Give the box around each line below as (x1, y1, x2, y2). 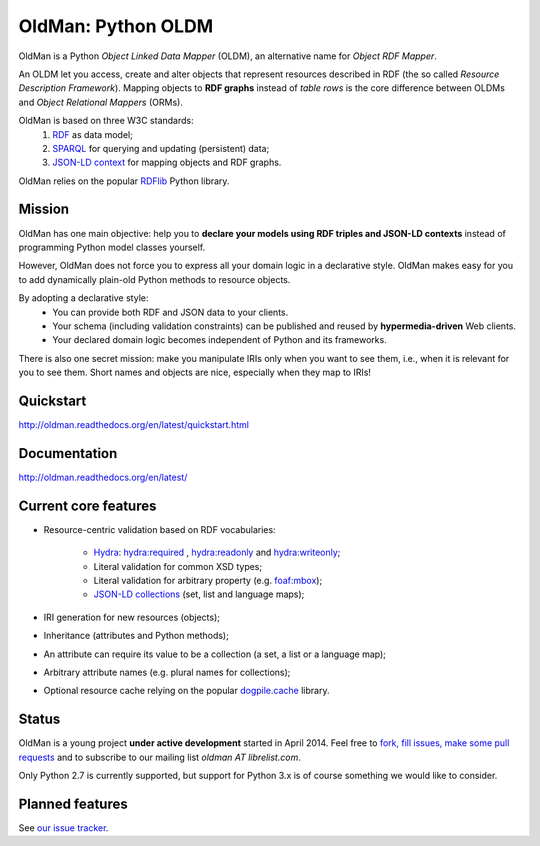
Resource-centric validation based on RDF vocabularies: (43, 523, 276, 535)
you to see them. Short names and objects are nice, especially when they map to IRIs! (18, 366, 372, 379)
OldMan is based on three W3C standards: (18, 115, 194, 127)
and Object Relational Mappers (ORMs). (18, 96, 184, 108)
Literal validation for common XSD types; (93, 560, 263, 572)
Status (18, 711, 61, 728)
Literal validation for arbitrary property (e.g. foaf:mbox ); (93, 574, 323, 586)
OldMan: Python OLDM (18, 15, 214, 37)
